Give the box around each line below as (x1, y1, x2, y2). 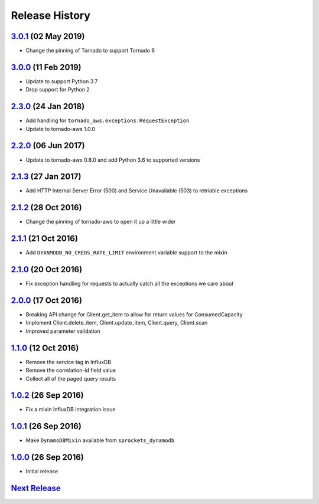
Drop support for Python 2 (25, 86, 90, 93)
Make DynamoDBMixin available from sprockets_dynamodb (25, 437, 175, 444)
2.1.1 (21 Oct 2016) (11, 234, 78, 244)
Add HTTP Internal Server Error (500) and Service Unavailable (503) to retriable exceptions (25, 187, 248, 194)
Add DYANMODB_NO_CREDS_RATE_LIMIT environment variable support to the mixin (25, 249, 227, 256)
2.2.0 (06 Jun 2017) (11, 140, 85, 150)
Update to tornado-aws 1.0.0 (25, 125, 96, 132)
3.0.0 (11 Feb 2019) (11, 62, 82, 72)
